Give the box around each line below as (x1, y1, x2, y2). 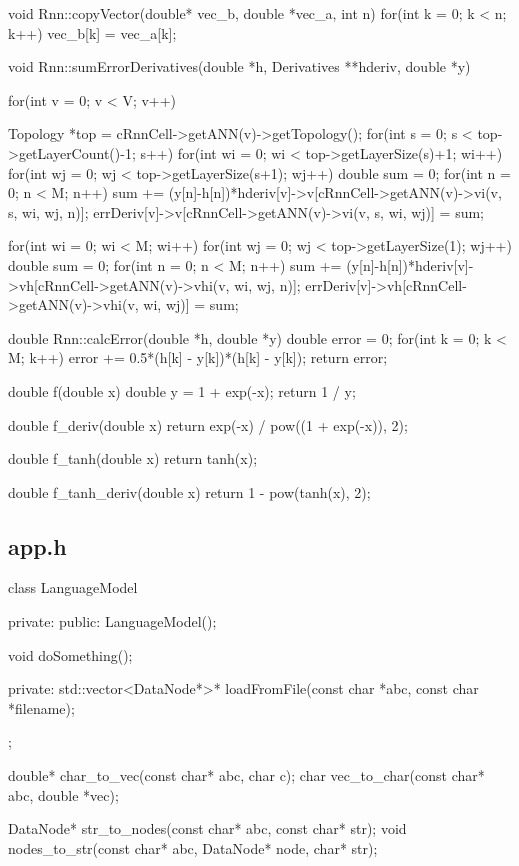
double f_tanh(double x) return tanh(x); (8, 448, 258, 469)
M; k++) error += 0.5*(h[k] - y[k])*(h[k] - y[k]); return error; (8, 347, 388, 368)
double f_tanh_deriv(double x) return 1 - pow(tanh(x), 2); (8, 481, 371, 502)
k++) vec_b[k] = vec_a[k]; (8, 22, 177, 43)
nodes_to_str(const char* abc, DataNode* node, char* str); (8, 837, 378, 858)
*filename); (8, 697, 75, 718)
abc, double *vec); (8, 784, 119, 805)
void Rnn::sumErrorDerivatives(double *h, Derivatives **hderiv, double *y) (8, 56, 471, 77)
